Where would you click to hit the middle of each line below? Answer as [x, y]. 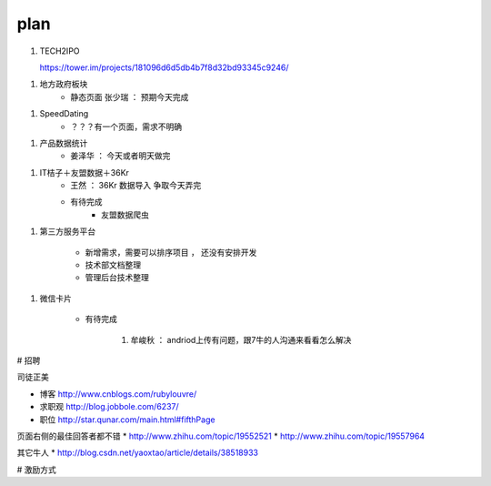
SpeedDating [64, 114]
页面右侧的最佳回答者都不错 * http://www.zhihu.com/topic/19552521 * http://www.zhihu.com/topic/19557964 [221, 436]
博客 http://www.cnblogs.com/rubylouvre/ [118, 394]
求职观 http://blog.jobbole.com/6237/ [109, 407]
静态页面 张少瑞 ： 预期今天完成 [130, 96]
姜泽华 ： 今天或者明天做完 [120, 156]
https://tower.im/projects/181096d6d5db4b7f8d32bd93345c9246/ [164, 67]
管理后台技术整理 [117, 278]
